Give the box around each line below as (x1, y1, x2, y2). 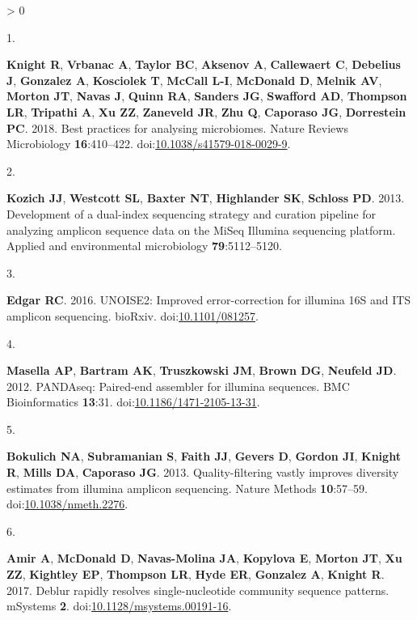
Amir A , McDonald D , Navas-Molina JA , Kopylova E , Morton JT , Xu (6, 550, 402, 567)
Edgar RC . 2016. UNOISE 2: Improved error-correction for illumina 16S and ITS (6, 291, 411, 308)
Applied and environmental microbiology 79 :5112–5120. (6, 237, 282, 254)
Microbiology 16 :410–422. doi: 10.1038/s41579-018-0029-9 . (6, 135, 291, 152)
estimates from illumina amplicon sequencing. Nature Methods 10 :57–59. (6, 479, 369, 496)
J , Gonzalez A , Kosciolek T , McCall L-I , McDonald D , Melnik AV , (6, 71, 382, 88)
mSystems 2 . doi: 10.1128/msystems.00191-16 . (6, 597, 232, 614)
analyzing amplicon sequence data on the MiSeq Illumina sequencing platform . (6, 221, 396, 238)
